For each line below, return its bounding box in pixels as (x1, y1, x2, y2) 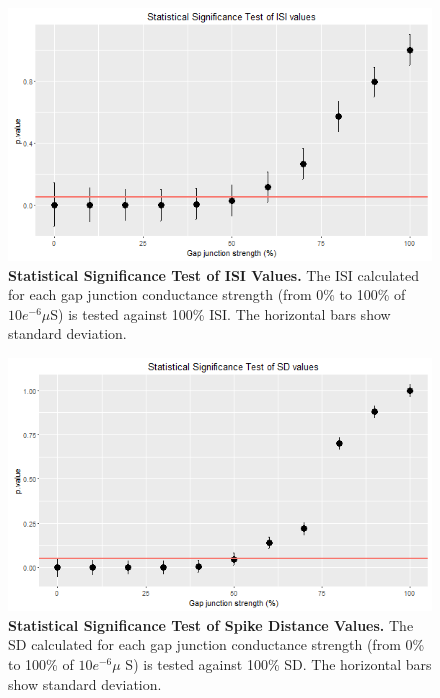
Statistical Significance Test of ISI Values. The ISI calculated (8, 264, 420, 285)
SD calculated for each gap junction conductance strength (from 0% (8, 634, 425, 655)
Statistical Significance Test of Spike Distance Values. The (8, 614, 414, 635)
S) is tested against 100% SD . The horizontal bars (125, 653, 432, 674)
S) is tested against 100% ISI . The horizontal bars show (50, 303, 391, 324)
